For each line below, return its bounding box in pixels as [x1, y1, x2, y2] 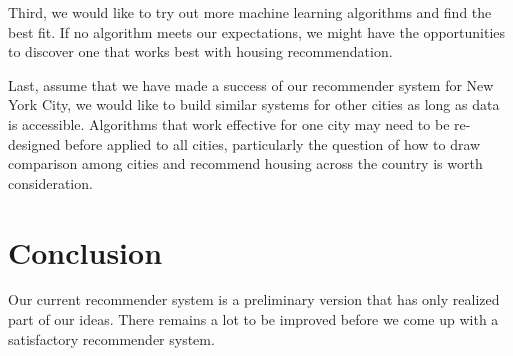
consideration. [8, 172, 93, 193]
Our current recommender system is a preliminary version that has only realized [8, 289, 500, 310]
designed [8, 133, 61, 154]
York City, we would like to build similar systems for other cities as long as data [8, 94, 500, 115]
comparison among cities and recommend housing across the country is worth [8, 153, 483, 174]
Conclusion [8, 231, 163, 272]
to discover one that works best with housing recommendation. [8, 41, 393, 62]
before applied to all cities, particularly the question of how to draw [64, 133, 481, 154]
